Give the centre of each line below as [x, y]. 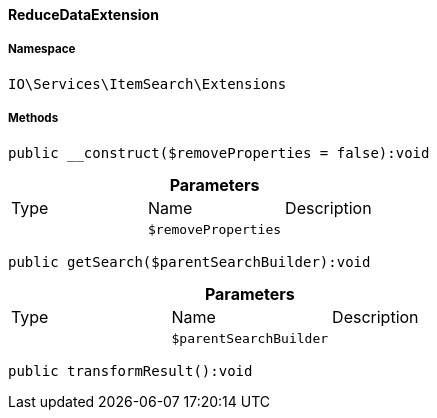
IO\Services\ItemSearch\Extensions [147, 83]
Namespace [42, 49]
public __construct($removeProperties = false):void [219, 152]
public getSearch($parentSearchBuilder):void [189, 261]
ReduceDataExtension [83, 14]
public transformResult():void [130, 370]
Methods [33, 118]
